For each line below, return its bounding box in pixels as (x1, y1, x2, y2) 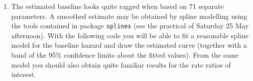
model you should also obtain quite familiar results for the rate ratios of (11, 59, 231, 70)
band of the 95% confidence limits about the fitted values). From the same (11, 50, 239, 60)
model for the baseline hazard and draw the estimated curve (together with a (11, 40, 247, 50)
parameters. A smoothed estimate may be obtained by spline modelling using (11, 10, 248, 21)
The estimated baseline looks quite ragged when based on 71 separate (11, 1, 224, 11)
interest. (11, 69, 36, 80)
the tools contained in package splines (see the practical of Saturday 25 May (11, 20, 249, 31)
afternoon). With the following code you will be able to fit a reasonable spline (11, 30, 249, 40)
